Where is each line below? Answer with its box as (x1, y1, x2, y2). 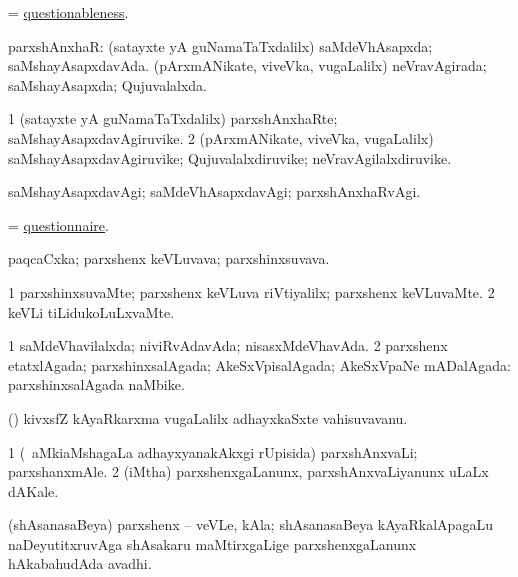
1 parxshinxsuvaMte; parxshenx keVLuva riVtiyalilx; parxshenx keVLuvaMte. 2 (8, 281, 495, 302)
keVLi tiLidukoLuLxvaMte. (8, 301, 175, 322)
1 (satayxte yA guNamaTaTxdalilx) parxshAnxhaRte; (8, 108, 338, 129)
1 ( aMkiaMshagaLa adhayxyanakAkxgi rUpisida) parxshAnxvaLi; (8, 441, 418, 462)
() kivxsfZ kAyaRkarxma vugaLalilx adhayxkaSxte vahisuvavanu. (8, 407, 408, 428)
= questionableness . (8, 2, 129, 22)
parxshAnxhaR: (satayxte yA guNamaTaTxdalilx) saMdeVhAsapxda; (8, 35, 433, 56)
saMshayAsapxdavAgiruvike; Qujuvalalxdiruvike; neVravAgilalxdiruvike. (8, 147, 452, 168)
